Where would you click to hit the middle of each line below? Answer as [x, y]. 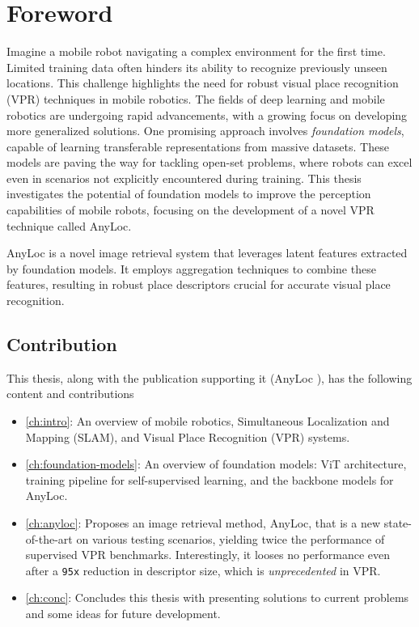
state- [398, 522]
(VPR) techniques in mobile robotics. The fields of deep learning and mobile [196, 98]
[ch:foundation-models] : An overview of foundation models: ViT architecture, [216, 464]
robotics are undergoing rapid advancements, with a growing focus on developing [207, 114]
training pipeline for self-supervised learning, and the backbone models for [209, 479]
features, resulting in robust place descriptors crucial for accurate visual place [199, 284]
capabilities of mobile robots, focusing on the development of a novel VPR [190, 210]
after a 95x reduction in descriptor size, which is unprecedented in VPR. [203, 570]
